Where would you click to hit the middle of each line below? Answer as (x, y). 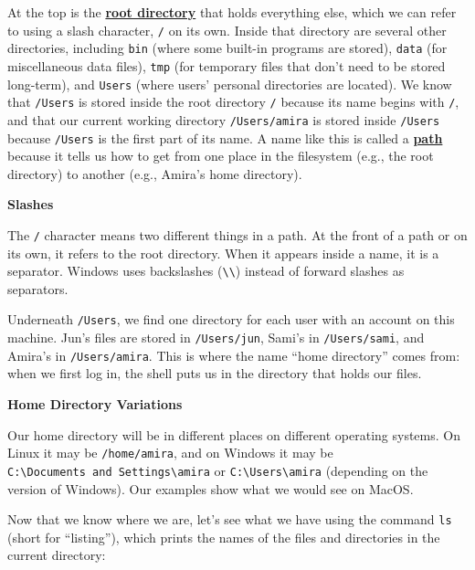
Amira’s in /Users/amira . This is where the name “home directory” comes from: (234, 355)
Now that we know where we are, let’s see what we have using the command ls (230, 519)
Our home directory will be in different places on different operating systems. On (234, 434)
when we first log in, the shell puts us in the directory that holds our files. (215, 373)
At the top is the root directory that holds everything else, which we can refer (232, 12)
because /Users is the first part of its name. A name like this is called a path (225, 137)
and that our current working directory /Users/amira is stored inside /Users (224, 119)
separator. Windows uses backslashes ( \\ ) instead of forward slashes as (206, 271)
